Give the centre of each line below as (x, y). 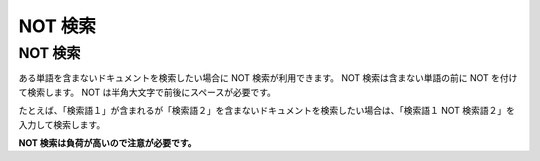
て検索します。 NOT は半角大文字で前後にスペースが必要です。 (147, 92)
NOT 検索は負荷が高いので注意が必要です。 (107, 142)
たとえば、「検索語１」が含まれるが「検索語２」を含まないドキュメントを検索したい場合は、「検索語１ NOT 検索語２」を (266, 111)
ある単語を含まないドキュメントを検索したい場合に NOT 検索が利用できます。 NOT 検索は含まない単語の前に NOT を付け (268, 78)
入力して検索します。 (62, 124)
